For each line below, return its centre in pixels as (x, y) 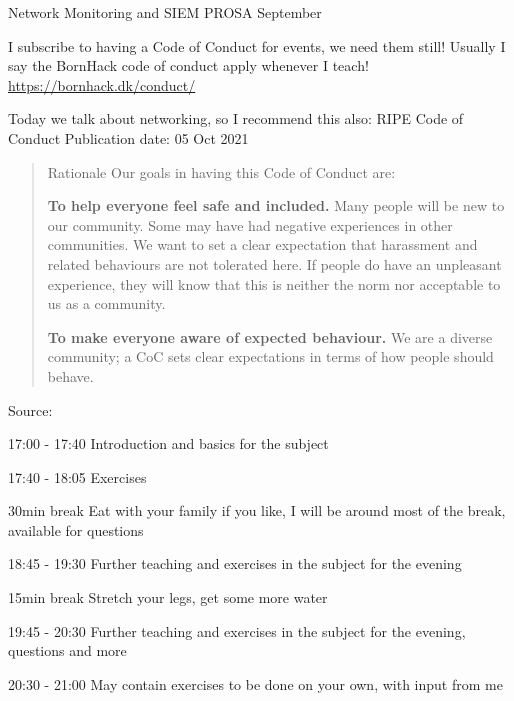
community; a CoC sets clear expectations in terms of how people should (270, 356)
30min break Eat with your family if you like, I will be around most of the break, (257, 510)
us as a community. (106, 303)
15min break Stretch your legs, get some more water (168, 597)
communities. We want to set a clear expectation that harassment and (262, 244)
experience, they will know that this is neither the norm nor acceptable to (274, 283)
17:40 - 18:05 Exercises (77, 476)
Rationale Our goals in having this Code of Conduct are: (221, 171)
